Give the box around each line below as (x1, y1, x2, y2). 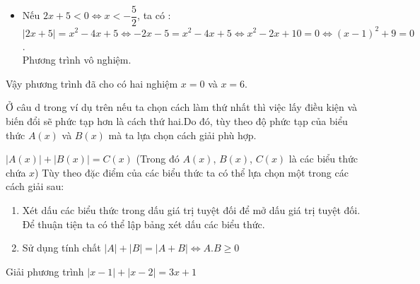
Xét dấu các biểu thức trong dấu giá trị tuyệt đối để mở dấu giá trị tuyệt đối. (22, 202, 361, 217)
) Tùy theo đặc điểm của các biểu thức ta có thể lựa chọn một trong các (35, 165, 349, 179)
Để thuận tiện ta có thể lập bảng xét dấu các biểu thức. (22, 216, 265, 231)
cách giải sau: (6, 179, 64, 194)
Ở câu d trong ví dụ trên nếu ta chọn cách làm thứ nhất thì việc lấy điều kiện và (6, 100, 358, 114)
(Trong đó (136, 151, 180, 166)
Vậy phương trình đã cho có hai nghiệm (6, 76, 178, 90)
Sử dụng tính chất (22, 240, 101, 255)
